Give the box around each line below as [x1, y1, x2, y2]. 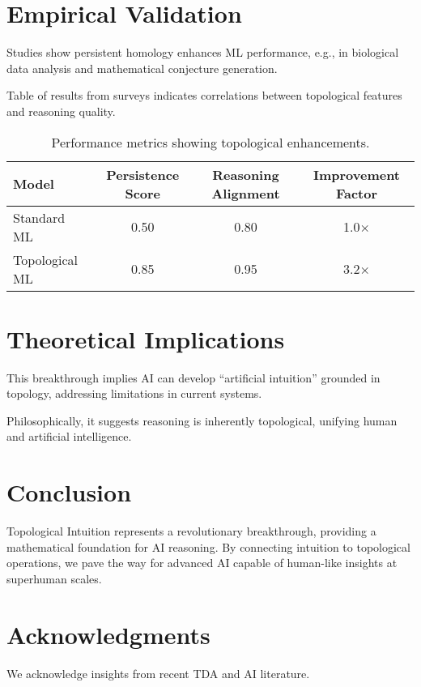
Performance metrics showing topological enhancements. [51, 132, 370, 151]
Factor [335, 183, 378, 203]
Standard [13, 207, 66, 227]
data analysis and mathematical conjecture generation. [6, 59, 278, 76]
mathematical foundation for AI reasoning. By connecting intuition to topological [6, 538, 410, 555]
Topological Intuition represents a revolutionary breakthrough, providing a [6, 523, 376, 540]
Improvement [313, 164, 401, 184]
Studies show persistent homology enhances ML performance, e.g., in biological [6, 44, 399, 61]
